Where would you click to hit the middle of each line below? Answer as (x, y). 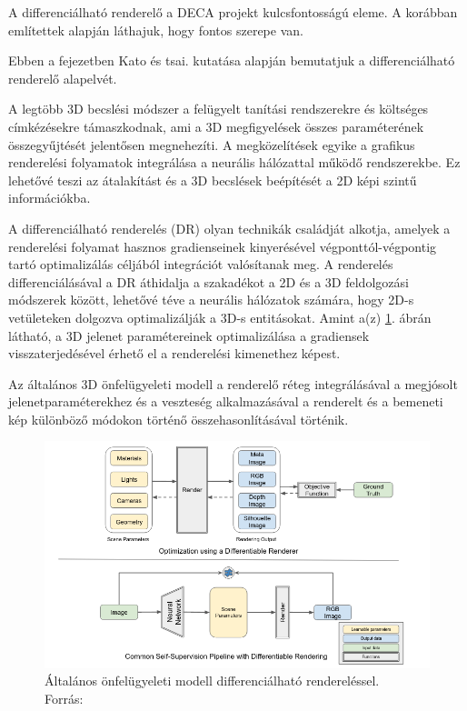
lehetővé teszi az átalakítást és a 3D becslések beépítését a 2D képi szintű (213, 180)
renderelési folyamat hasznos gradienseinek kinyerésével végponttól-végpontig (223, 246)
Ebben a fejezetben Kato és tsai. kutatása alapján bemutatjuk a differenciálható (232, 60)
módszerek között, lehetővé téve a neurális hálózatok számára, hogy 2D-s (211, 300)
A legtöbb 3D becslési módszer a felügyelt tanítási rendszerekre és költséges (219, 109)
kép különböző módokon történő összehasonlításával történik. (179, 419)
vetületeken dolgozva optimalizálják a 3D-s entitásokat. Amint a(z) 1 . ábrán (220, 317)
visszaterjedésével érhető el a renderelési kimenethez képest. (174, 353)
